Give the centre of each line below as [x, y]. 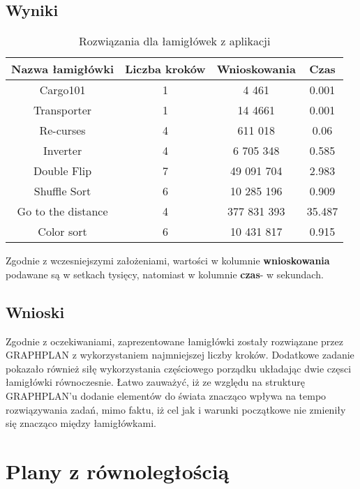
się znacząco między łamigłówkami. [81, 423]
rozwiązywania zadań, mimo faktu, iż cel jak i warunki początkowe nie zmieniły [176, 409]
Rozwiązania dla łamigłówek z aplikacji [174, 41]
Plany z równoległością [118, 471]
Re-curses [62, 130]
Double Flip [63, 171]
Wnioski [35, 311]
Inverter [62, 151]
